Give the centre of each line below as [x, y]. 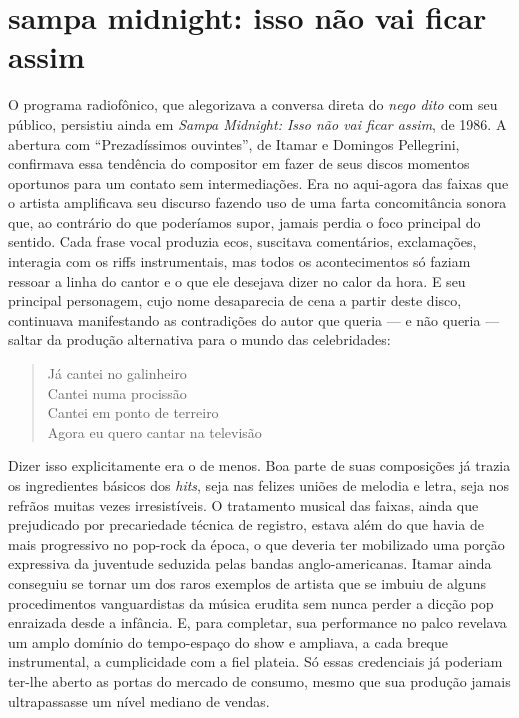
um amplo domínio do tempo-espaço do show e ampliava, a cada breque [228, 641]
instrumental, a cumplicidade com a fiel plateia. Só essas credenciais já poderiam [255, 661]
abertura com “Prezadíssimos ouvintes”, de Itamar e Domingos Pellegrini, [234, 143]
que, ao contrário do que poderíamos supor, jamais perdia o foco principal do [244, 221]
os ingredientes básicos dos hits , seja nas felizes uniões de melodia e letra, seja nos [259, 485]
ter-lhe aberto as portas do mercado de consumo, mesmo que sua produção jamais [259, 680]
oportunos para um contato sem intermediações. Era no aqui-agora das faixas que [258, 182]
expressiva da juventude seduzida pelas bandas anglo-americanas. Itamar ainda [250, 563]
